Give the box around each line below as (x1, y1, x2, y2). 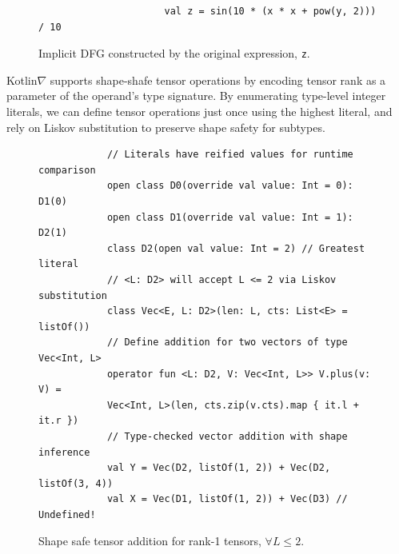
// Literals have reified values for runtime (106, 149, 353, 161)
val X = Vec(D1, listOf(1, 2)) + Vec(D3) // (106, 493, 348, 505)
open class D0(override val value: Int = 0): (106, 180, 353, 192)
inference (38, 446, 90, 458)
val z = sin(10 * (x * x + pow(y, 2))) (164, 6, 377, 17)
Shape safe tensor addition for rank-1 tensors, (38, 532, 261, 549)
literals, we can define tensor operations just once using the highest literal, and (6, 103, 393, 120)
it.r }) (38, 415, 79, 427)
